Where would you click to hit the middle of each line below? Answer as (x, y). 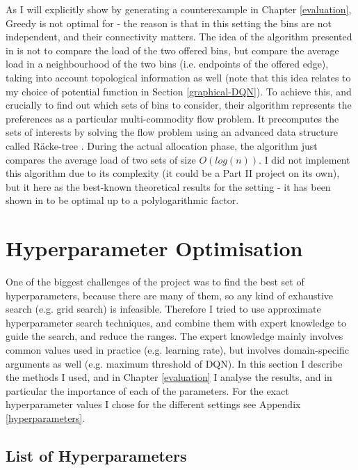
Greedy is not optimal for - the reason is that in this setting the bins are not (169, 23)
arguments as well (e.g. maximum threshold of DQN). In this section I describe (174, 363)
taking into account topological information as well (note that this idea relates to (178, 77)
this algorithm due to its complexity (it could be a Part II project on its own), (173, 173)
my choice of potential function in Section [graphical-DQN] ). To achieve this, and (179, 91)
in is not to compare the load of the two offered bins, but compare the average (172, 50)
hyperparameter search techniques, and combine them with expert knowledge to (176, 322)
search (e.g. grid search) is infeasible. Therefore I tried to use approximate (163, 309)
